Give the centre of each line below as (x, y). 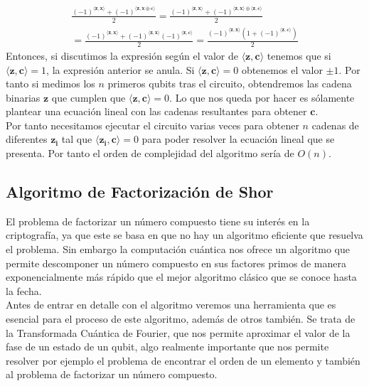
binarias (23, 97)
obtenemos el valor (282, 69)
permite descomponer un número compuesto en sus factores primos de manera (176, 263)
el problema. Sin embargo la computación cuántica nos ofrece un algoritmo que (178, 249)
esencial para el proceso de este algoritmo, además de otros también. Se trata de (181, 319)
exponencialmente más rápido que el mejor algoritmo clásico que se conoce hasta (181, 277)
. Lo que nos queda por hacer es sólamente (262, 97)
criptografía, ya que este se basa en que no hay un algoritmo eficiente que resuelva (184, 235)
